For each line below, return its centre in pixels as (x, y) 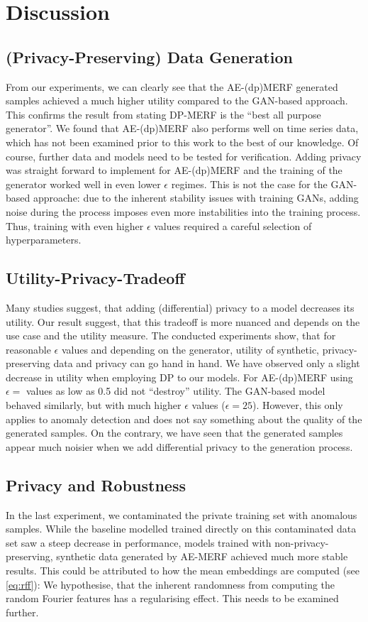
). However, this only (298, 405)
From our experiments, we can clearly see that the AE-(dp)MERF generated (172, 86)
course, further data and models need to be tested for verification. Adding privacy (184, 156)
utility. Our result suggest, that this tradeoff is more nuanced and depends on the (183, 321)
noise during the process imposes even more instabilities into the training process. (183, 211)
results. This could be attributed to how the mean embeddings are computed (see (183, 571)
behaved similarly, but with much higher (94, 405)
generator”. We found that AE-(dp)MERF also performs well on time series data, (182, 128)
